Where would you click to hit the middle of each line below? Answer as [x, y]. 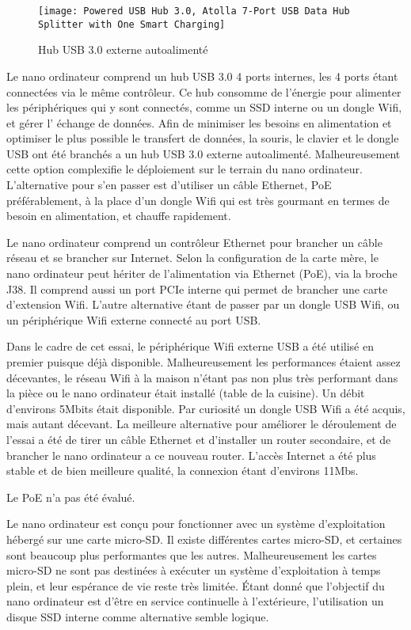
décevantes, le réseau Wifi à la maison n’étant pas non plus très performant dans [202, 377]
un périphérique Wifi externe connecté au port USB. [134, 319]
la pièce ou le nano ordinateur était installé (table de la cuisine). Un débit [186, 393]
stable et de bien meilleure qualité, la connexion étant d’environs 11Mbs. [183, 471]
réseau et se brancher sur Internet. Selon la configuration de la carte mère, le [192, 258]
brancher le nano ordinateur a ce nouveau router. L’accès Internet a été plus [191, 455]
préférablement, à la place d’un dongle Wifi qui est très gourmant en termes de [198, 200]
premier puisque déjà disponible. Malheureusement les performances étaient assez [204, 362]
